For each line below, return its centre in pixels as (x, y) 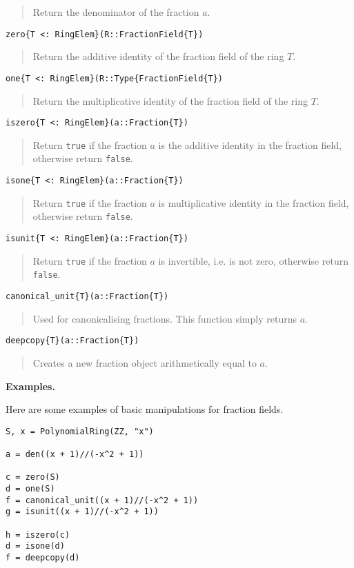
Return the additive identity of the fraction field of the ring (158, 56)
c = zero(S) (33, 477)
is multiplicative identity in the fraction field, (254, 202)
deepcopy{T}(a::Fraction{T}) (72, 341)
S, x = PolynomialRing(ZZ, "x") (80, 431)
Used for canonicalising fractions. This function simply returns (165, 318)
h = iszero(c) (38, 535)
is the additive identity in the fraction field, (250, 144)
